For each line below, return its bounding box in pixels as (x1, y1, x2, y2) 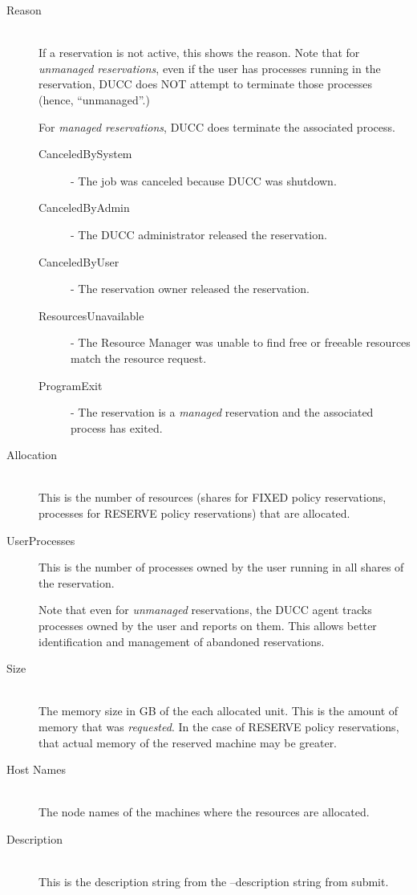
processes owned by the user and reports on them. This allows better (38, 617, 377, 634)
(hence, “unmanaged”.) (38, 91, 150, 108)
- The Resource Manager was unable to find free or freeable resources (71, 334, 411, 351)
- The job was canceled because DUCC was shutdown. (71, 172, 337, 189)
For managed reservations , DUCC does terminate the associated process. (38, 118, 395, 135)
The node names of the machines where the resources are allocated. (38, 803, 370, 820)
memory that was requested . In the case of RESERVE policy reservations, (38, 718, 399, 734)
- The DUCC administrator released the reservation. (71, 226, 327, 242)
